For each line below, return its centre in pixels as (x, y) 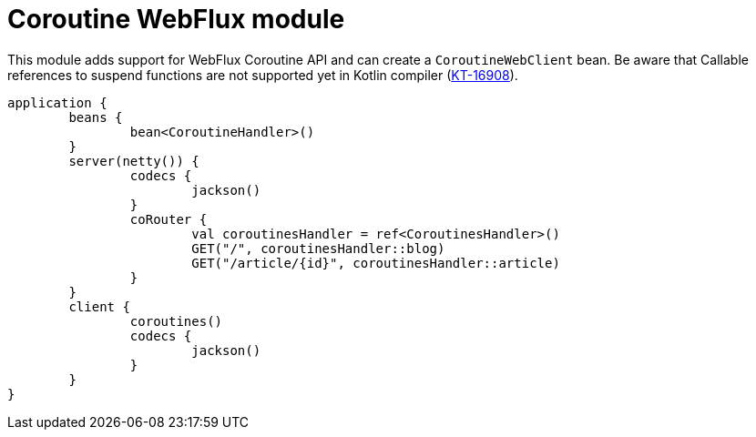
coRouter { (169, 219)
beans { (96, 117)
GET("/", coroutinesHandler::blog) (318, 248)
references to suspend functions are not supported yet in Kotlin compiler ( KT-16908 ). (263, 75)
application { (57, 102)
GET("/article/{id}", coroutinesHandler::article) (376, 263)
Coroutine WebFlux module (176, 19)
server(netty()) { (134, 161)
